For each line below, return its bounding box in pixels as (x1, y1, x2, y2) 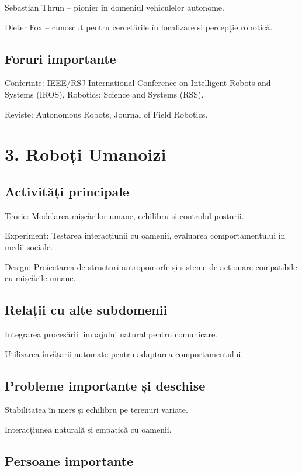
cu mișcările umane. (5, 272, 76, 284)
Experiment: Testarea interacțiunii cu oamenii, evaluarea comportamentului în (5, 229, 286, 241)
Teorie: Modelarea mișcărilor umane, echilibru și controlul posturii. (5, 209, 244, 222)
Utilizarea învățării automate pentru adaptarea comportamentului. (5, 347, 244, 360)
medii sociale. (5, 240, 53, 253)
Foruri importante (5, 49, 116, 67)
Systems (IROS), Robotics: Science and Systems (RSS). (5, 88, 204, 100)
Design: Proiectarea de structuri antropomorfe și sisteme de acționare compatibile (5, 260, 297, 272)
